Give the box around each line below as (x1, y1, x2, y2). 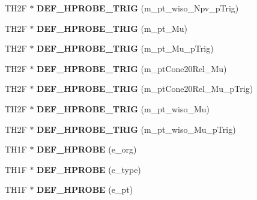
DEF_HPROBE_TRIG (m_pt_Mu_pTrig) (37, 42, 214, 55)
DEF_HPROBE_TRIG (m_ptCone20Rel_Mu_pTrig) (37, 82, 253, 95)
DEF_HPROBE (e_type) (37, 163, 141, 175)
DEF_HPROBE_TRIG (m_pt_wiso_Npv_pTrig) (37, 2, 239, 14)
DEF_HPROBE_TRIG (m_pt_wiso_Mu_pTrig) (37, 123, 236, 135)
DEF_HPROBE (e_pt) (37, 183, 133, 196)
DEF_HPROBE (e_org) (37, 143, 137, 156)
